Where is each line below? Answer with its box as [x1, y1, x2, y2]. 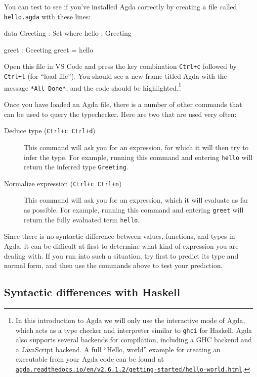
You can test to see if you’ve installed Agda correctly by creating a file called [4, 1, 237, 11]
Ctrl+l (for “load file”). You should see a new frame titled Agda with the [4, 71, 227, 81]
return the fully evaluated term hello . [24, 214, 140, 224]
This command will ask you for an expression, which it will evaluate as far [24, 195, 249, 205]
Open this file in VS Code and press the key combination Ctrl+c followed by [4, 61, 237, 71]
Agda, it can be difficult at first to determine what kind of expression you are [4, 240, 239, 251]
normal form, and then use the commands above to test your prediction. [4, 260, 223, 270]
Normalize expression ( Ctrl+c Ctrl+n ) [4, 178, 122, 188]
